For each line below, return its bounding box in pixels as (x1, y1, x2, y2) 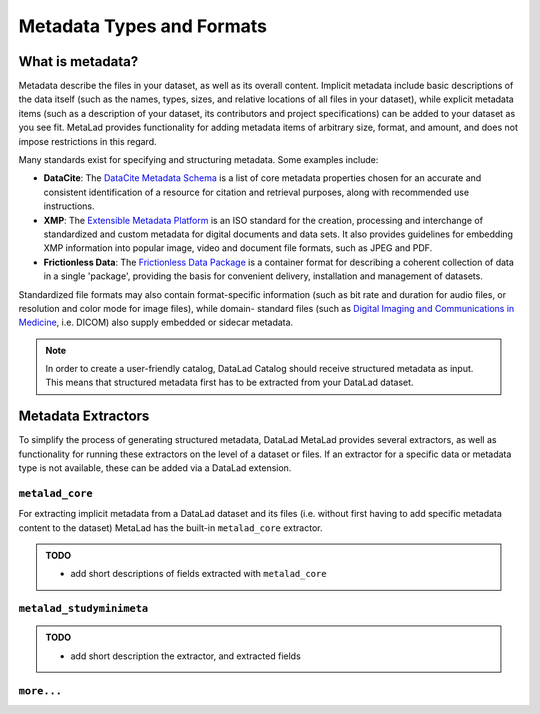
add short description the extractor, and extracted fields (70, 650, 302, 662)
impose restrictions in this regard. (18, 135, 157, 147)
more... (18, 684, 62, 697)
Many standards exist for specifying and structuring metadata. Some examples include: (18, 154, 379, 166)
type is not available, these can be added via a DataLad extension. (18, 462, 292, 474)
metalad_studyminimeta (18, 602, 149, 615)
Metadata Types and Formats (18, 15, 267, 37)
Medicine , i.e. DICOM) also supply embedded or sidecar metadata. (18, 316, 294, 329)
